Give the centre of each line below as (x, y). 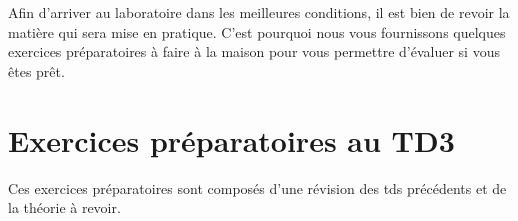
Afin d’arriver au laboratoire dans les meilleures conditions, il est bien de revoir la (259, 12)
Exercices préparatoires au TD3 (231, 139)
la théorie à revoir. (64, 207)
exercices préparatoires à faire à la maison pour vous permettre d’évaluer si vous (254, 51)
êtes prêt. (36, 70)
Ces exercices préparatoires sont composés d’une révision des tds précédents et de (257, 187)
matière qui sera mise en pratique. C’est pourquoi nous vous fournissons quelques (257, 31)
